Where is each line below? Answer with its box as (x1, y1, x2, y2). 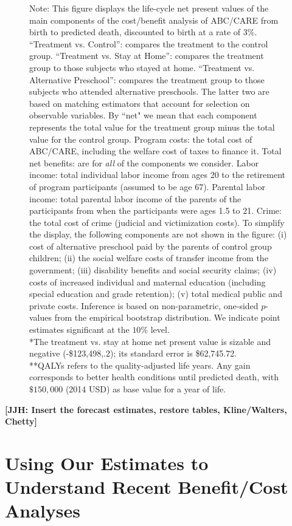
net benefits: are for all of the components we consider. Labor (29, 156, 259, 169)
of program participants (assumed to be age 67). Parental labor (29, 180, 265, 193)
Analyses (5, 498, 80, 523)
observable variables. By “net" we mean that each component (29, 109, 257, 121)
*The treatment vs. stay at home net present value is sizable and (29, 335, 271, 347)
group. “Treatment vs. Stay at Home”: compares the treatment (29, 49, 264, 62)
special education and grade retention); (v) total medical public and (29, 287, 282, 300)
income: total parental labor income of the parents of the (29, 192, 242, 205)
